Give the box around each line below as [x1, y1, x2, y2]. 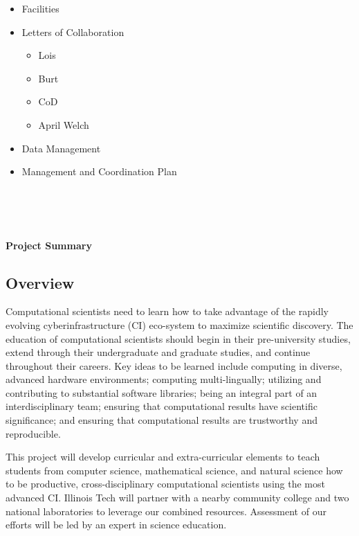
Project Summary [6, 238, 92, 252]
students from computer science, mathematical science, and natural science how [6, 463, 343, 477]
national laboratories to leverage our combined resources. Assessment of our [6, 503, 326, 518]
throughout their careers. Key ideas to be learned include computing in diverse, [6, 358, 342, 373]
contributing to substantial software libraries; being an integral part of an [6, 385, 317, 400]
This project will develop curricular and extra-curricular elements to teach [6, 449, 320, 464]
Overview [6, 271, 75, 293]
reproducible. [6, 426, 61, 440]
